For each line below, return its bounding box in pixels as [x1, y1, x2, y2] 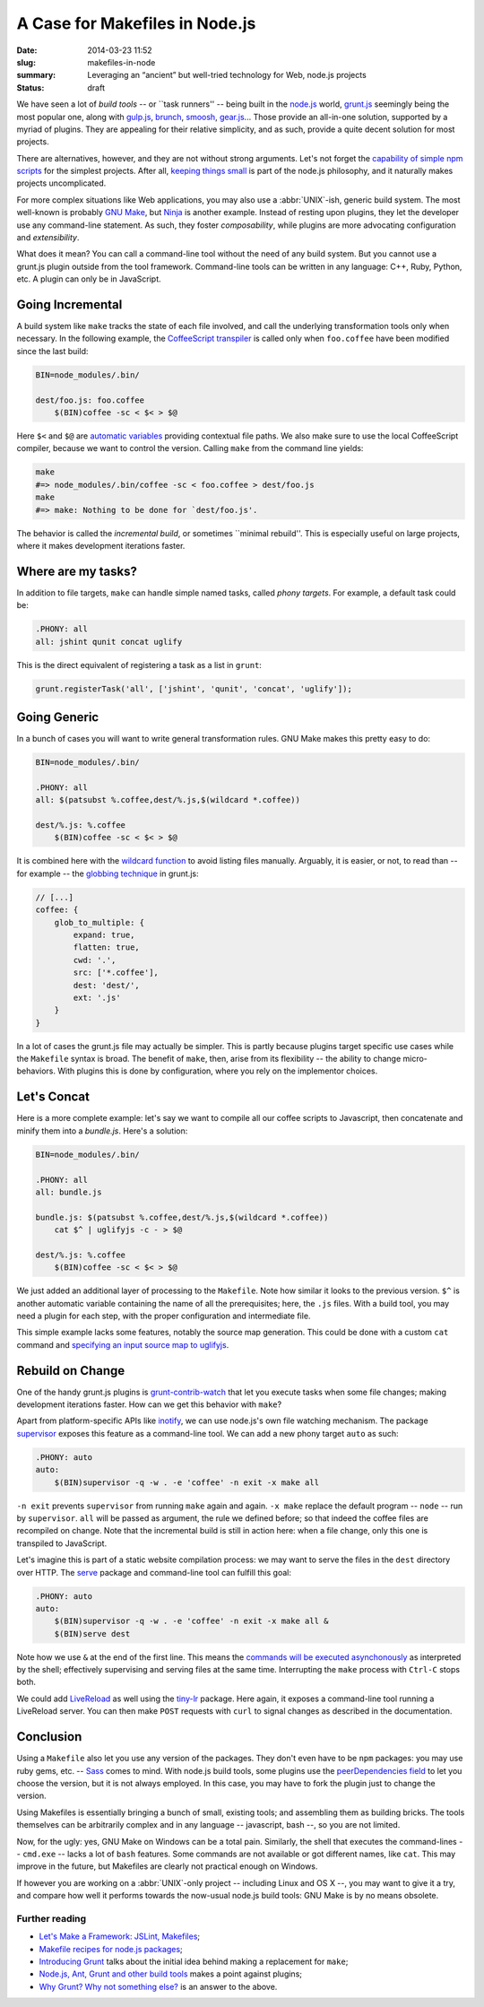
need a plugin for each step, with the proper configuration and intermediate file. [16, 1310, 311, 1321]
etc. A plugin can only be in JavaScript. [16, 274, 161, 284]
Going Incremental [16, 297, 123, 312]
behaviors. [16, 1065, 56, 1076]
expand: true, [73, 929, 135, 940]
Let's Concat [16, 1090, 90, 1105]
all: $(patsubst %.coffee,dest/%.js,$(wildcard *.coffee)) [35, 795, 300, 805]
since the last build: [16, 345, 89, 356]
